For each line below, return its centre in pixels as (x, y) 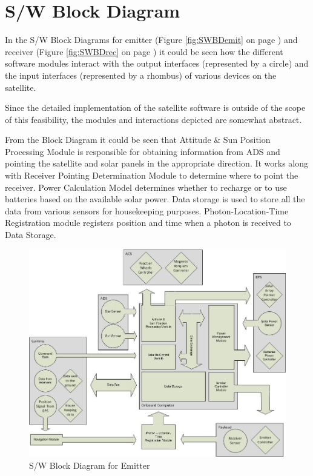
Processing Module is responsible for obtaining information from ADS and (143, 151)
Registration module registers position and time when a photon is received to (148, 223)
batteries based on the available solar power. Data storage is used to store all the (155, 199)
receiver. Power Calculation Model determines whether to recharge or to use (146, 187)
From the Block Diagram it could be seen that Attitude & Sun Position (138, 140)
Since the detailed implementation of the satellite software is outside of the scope (155, 107)
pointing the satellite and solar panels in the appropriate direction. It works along (157, 163)
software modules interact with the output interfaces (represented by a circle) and (157, 63)
